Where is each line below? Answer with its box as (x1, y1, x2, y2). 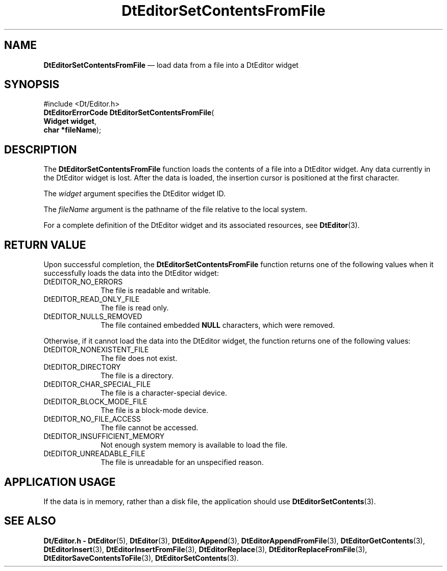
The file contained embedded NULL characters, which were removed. (101, 321, 335, 330)
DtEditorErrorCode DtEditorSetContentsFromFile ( (43, 108, 214, 117)
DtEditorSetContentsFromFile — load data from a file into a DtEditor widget (43, 60, 299, 69)
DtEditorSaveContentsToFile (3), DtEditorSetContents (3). (43, 553, 239, 562)
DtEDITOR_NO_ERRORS (43, 277, 123, 287)
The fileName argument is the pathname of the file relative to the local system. (43, 205, 307, 214)
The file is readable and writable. (101, 286, 211, 295)
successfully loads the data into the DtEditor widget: (43, 269, 219, 278)
